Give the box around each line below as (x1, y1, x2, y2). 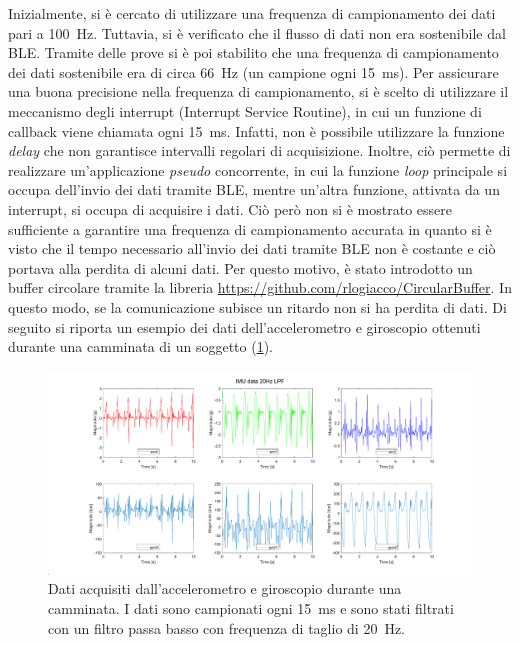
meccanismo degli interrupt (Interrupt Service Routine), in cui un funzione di (8, 100, 482, 121)
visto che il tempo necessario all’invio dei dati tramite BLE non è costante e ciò (8, 238, 496, 259)
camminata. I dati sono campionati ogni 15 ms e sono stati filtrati (48, 598, 454, 618)
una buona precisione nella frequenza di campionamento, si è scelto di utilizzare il (8, 81, 509, 102)
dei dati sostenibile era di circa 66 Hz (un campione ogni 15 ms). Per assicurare (8, 61, 499, 82)
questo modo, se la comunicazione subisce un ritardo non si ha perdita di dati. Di (8, 296, 507, 317)
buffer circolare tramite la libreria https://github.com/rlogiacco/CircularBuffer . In (8, 277, 512, 298)
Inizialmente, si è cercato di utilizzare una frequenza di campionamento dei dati (8, 3, 496, 23)
